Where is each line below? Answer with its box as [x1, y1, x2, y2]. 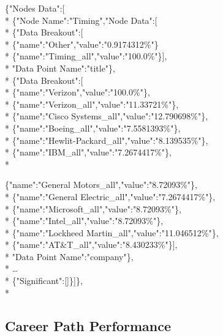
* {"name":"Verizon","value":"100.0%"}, [5, 86, 150, 99]
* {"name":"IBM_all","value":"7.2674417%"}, [5, 146, 172, 159]
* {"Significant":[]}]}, [5, 274, 83, 287]
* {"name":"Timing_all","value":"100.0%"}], [5, 50, 167, 62]
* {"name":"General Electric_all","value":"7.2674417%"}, [5, 190, 216, 203]
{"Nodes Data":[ [5, 2, 65, 14]
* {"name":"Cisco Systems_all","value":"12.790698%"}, [5, 110, 208, 122]
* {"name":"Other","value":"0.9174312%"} [5, 37, 159, 50]
